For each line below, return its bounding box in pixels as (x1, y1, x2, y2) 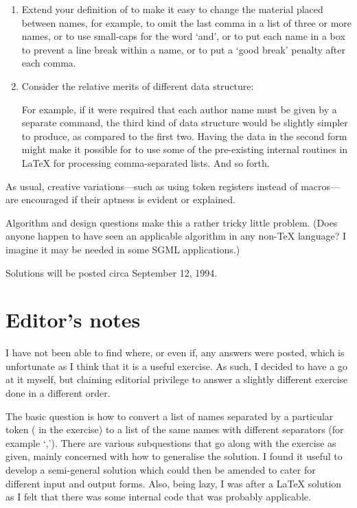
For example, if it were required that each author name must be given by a (21, 102, 337, 116)
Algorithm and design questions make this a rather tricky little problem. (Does (5, 215, 338, 229)
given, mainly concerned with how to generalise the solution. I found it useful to (5, 449, 343, 463)
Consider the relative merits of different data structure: (21, 78, 254, 93)
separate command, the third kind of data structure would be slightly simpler (21, 115, 348, 130)
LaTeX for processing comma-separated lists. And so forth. (21, 155, 270, 170)
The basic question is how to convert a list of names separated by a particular (5, 408, 334, 423)
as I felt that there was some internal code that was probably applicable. (5, 489, 311, 504)
